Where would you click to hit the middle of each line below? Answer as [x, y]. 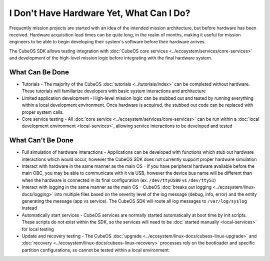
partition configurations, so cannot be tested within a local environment [95, 250]
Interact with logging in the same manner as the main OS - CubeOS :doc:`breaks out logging [117, 187]
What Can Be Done [39, 72]
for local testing [38, 229]
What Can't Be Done [41, 140]
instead [29, 208]
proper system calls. [43, 112]
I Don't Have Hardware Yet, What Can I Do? [100, 13]
